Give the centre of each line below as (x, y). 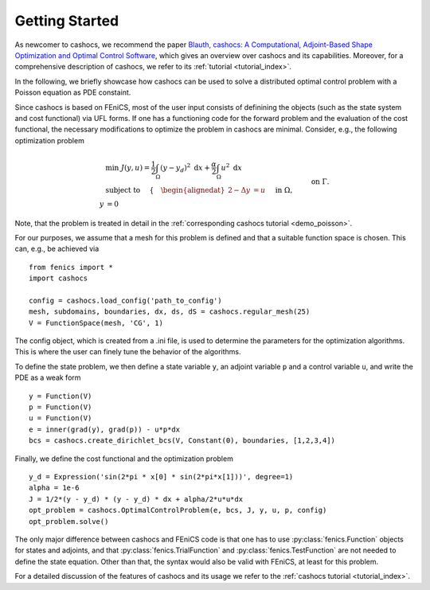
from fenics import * (71, 267)
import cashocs (59, 278)
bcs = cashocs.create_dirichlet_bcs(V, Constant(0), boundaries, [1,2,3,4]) (182, 441)
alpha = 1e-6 (54, 488)
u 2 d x (232, 167)
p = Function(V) (61, 407)
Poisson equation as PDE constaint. (73, 92)
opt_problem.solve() (69, 521)
